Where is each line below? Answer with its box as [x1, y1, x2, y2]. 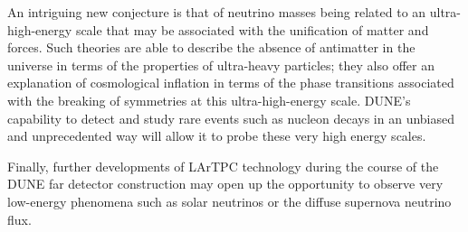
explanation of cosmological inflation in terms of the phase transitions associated [7, 73, 454, 92]
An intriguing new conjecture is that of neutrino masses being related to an [7, 3, 426, 21]
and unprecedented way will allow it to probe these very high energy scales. [7, 126, 426, 145]
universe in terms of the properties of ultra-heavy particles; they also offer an [7, 55, 435, 74]
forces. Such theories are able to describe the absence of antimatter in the [7, 38, 415, 57]
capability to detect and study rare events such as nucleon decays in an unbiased [7, 108, 455, 127]
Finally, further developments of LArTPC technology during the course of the [7, 156, 439, 175]
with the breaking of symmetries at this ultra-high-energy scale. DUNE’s [7, 90, 411, 109]
